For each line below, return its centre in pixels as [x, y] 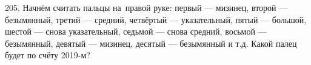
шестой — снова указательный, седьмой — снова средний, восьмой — [136, 31]
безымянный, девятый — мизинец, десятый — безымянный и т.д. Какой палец [151, 43]
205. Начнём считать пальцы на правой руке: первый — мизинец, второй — [146, 7]
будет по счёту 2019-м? [48, 55]
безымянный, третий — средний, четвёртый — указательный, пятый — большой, [156, 19]
